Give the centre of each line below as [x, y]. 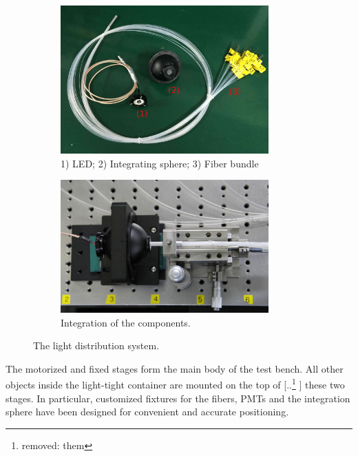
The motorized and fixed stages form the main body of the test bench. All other [175, 368]
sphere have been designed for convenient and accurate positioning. [147, 412]
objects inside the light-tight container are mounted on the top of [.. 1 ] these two [175, 383]
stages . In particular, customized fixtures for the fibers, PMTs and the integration [178, 398]
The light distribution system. [96, 345]
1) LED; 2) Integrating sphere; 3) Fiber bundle [160, 163]
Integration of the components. [126, 322]
